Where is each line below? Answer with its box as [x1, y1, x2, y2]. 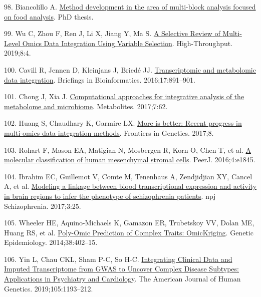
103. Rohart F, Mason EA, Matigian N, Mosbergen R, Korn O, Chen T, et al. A [4, 144, 251, 155]
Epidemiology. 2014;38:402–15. [4, 237, 98, 247]
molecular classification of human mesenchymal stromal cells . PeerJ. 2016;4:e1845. [4, 154, 255, 165]
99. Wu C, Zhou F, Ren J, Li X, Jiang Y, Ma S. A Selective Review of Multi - [4, 28, 242, 39]
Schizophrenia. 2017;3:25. [4, 200, 81, 211]
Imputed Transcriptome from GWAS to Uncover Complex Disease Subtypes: [4, 263, 239, 274]
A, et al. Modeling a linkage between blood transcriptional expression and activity [4, 181, 257, 191]
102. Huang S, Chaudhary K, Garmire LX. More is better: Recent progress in [4, 118, 242, 128]
